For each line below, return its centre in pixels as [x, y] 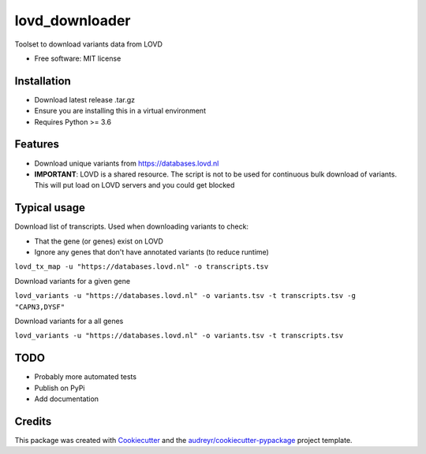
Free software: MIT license [78, 58]
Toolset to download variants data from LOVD [89, 44]
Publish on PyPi [60, 388]
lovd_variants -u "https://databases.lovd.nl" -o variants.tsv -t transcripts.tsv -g [185, 296]
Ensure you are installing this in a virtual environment [120, 111]
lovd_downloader [73, 20]
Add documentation [66, 399]
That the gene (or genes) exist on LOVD [99, 241]
